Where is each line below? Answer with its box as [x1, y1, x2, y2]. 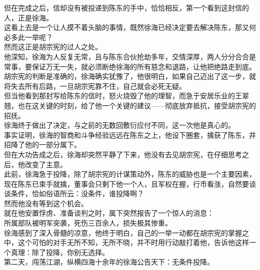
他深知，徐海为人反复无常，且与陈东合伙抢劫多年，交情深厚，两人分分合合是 [4, 51, 256, 61]
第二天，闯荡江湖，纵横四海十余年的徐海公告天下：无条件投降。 [4, 257, 214, 267]
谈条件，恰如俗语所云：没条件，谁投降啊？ [4, 188, 144, 199]
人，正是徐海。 [4, 12, 53, 22]
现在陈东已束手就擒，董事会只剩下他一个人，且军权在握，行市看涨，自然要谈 [4, 178, 256, 189]
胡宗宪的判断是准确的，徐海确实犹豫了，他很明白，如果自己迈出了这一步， [4, 71, 249, 81]
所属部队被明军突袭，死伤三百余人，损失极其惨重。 [4, 218, 172, 228]
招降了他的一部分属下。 [4, 139, 81, 150]
